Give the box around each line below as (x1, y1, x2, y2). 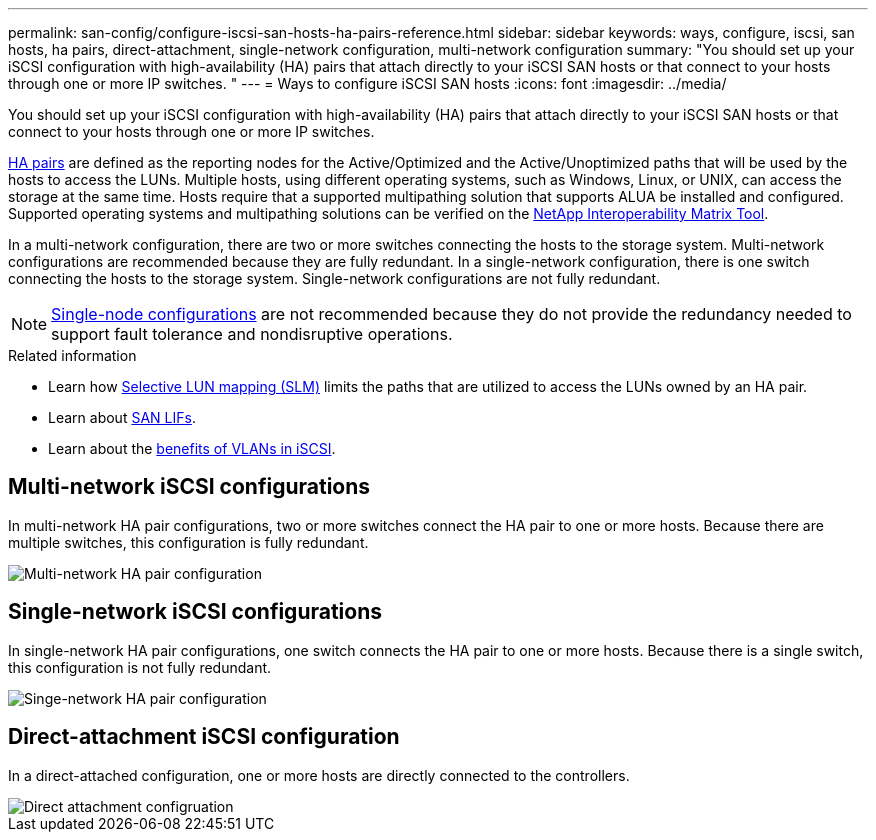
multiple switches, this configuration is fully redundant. (8, 533, 369, 551)
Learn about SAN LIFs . (48, 409, 196, 426)
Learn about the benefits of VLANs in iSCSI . (48, 440, 336, 457)
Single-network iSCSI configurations (8, 599, 383, 625)
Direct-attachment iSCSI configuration (8, 724, 400, 750)
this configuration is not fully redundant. (8, 658, 272, 676)
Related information (8, 347, 137, 364)
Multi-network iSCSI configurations (8, 474, 371, 500)
